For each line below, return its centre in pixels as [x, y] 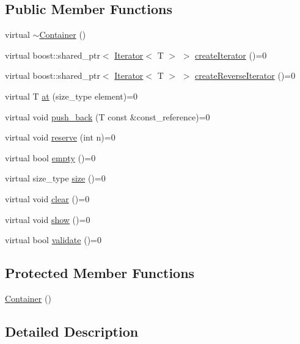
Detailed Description [72, 331]
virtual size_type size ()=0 [55, 178]
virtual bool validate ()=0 [53, 240]
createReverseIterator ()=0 [245, 75]
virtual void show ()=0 [48, 219]
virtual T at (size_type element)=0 [71, 96]
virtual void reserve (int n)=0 [60, 137]
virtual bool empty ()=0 [50, 157]
